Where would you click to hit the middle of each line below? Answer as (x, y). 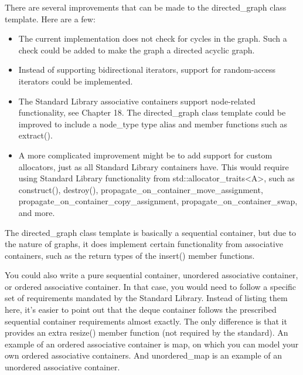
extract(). (35, 135)
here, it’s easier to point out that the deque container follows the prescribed (141, 310)
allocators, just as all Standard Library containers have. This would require (154, 166)
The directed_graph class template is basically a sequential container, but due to (151, 232)
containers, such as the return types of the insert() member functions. (130, 255)
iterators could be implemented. (76, 81)
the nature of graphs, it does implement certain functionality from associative (144, 244)
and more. (37, 212)
